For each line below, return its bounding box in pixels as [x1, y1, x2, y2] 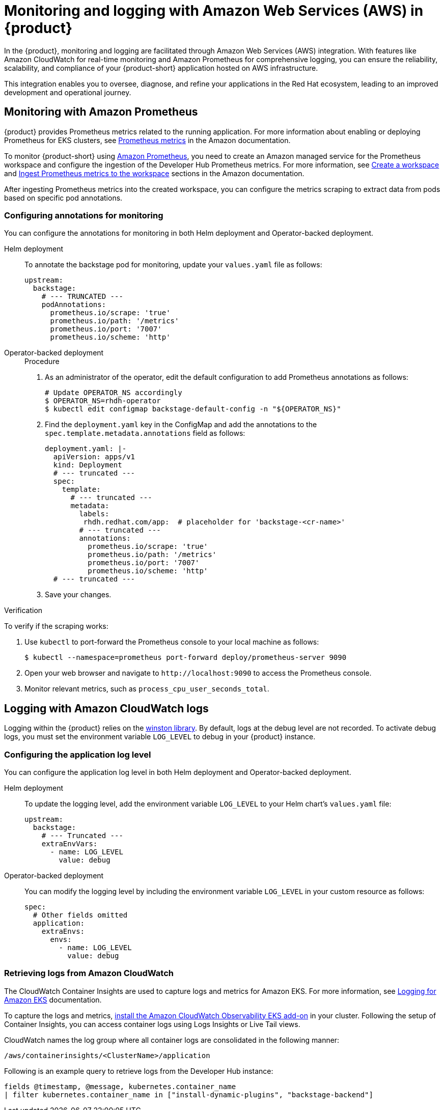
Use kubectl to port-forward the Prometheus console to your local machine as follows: [24, 637, 319, 647]
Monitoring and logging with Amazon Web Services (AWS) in [4, 2, 424, 19]
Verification [4, 606, 43, 615]
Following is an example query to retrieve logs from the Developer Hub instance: [4, 1066, 273, 1075]
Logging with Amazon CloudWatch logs [4, 702, 209, 715]
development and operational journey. [4, 88, 131, 97]
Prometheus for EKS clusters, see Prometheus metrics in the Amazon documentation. [4, 135, 291, 145]
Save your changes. [45, 590, 112, 599]
